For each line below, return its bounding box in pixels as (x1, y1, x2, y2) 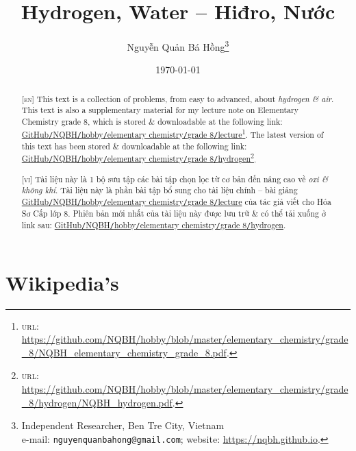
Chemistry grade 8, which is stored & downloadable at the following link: (21, 116, 283, 127)
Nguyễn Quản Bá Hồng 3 (127, 38, 229, 53)
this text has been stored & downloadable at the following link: (21, 140, 247, 151)
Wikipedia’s (5, 268, 119, 296)
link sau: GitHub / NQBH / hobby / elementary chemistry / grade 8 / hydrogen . (21, 219, 286, 230)
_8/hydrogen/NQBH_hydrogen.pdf (21, 395, 173, 409)
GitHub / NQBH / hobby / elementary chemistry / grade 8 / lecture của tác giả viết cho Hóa (21, 195, 331, 207)
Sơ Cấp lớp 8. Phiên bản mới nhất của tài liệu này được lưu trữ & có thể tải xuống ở (21, 207, 326, 219)
